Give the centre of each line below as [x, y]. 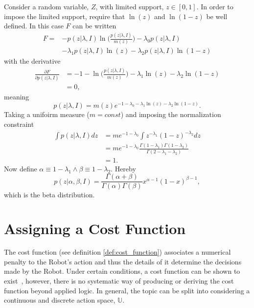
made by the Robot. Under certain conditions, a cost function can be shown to [122, 271]
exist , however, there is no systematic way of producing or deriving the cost [119, 280]
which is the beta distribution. [49, 195]
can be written [94, 26]
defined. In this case [34, 26]
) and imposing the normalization [171, 114]
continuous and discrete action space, [60, 300]
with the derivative [32, 61]
